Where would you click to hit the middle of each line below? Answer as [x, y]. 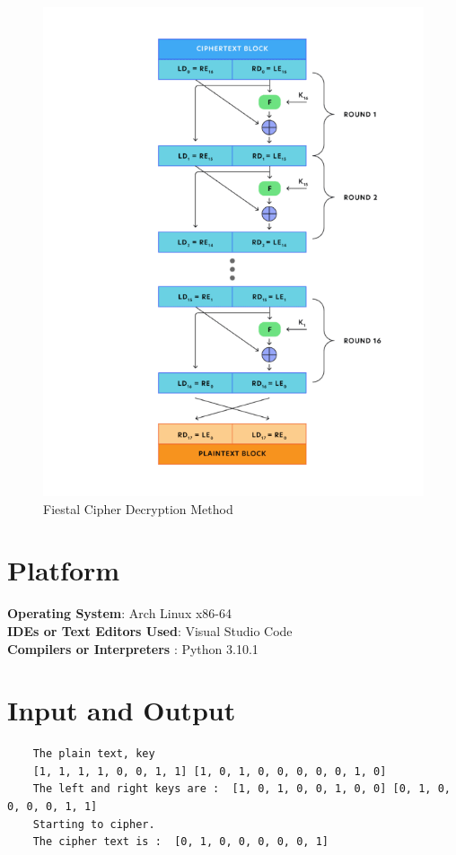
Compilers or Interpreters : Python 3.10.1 [133, 648]
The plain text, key [94, 754]
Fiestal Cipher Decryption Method [138, 508]
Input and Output [122, 710]
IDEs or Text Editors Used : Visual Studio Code [150, 630]
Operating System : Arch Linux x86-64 [120, 613]
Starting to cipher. [94, 824]
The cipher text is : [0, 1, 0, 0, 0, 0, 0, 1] [180, 842]
